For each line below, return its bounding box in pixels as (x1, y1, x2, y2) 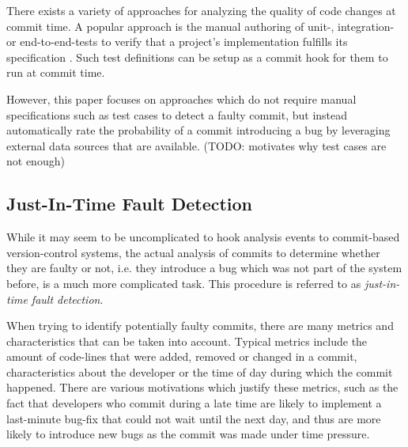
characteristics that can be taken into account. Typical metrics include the (6, 332, 368, 349)
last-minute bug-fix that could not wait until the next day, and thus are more (6, 410, 381, 426)
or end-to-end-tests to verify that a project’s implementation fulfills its (6, 33, 348, 50)
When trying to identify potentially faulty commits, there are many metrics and (6, 317, 394, 334)
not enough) (6, 153, 65, 169)
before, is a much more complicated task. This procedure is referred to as (6, 275, 361, 291)
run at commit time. (6, 64, 105, 81)
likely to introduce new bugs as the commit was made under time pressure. (6, 426, 370, 442)
